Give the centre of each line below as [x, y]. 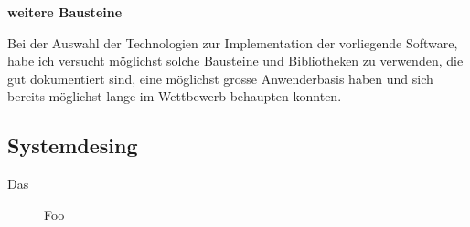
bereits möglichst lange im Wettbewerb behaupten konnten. [175, 96]
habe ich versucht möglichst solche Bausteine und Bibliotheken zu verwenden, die [235, 61]
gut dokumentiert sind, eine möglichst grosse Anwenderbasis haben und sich [220, 78]
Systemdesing [73, 145]
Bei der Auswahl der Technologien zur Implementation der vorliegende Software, [233, 42]
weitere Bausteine [65, 12]
